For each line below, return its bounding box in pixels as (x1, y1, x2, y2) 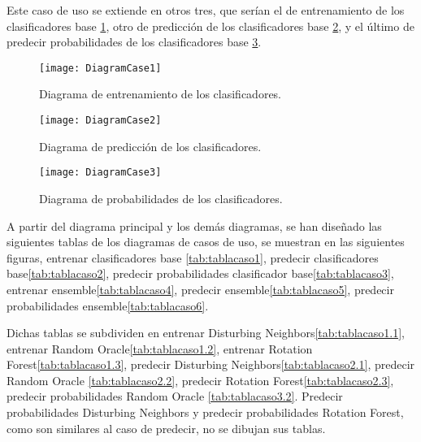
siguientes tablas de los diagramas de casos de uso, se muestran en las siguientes (7, 233, 405, 250)
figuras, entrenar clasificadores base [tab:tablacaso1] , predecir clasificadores (7, 249, 379, 266)
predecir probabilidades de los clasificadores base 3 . (7, 33, 262, 50)
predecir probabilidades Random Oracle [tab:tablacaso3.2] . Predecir (7, 388, 343, 405)
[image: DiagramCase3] (39, 167, 162, 179)
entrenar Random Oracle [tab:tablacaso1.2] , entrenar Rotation (7, 340, 313, 357)
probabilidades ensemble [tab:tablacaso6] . (7, 297, 209, 314)
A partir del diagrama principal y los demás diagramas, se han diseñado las (7, 217, 382, 234)
